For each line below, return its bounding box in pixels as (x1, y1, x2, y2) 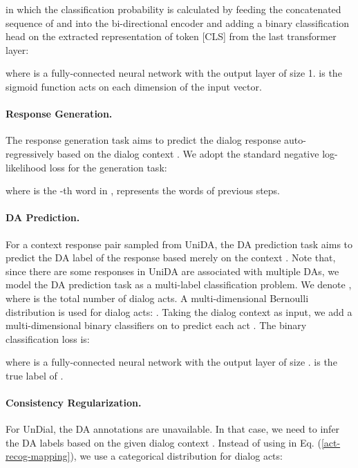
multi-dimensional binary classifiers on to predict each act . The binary (6, 318, 307, 333)
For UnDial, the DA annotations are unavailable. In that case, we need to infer (6, 422, 340, 436)
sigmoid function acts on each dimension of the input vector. (6, 79, 262, 93)
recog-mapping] (6, 449, 70, 463)
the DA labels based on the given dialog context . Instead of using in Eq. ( (6, 435, 321, 449)
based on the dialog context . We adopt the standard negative (57, 146, 319, 160)
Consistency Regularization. (6, 395, 142, 410)
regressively (6, 146, 54, 160)
